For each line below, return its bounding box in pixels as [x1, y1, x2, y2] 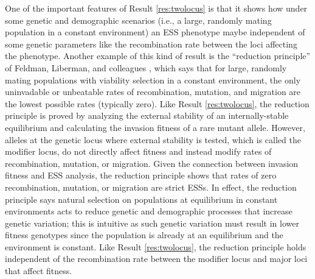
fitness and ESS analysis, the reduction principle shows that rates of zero [5, 169, 277, 182]
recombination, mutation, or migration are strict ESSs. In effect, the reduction [5, 180, 297, 193]
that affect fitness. [5, 264, 72, 277]
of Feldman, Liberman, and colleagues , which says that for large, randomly [5, 61, 287, 74]
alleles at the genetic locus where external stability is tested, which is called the [5, 133, 301, 146]
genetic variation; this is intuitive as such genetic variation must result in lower [5, 216, 299, 229]
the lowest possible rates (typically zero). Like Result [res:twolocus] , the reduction [5, 97, 310, 110]
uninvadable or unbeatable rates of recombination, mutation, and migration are [5, 85, 301, 98]
